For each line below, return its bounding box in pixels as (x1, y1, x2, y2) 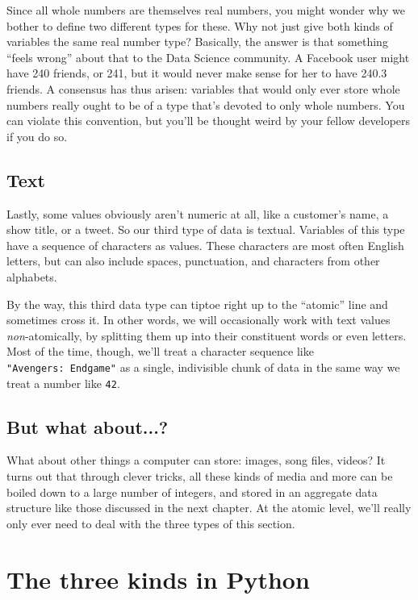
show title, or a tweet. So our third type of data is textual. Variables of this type (6, 221, 405, 238)
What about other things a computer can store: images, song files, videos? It (6, 452, 386, 469)
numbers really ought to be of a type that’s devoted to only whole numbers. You (6, 96, 405, 113)
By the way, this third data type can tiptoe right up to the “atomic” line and (6, 295, 388, 312)
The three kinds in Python (6, 562, 310, 595)
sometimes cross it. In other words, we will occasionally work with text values (6, 311, 391, 328)
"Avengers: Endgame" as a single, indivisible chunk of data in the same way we (6, 358, 400, 375)
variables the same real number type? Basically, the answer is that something (6, 33, 388, 50)
